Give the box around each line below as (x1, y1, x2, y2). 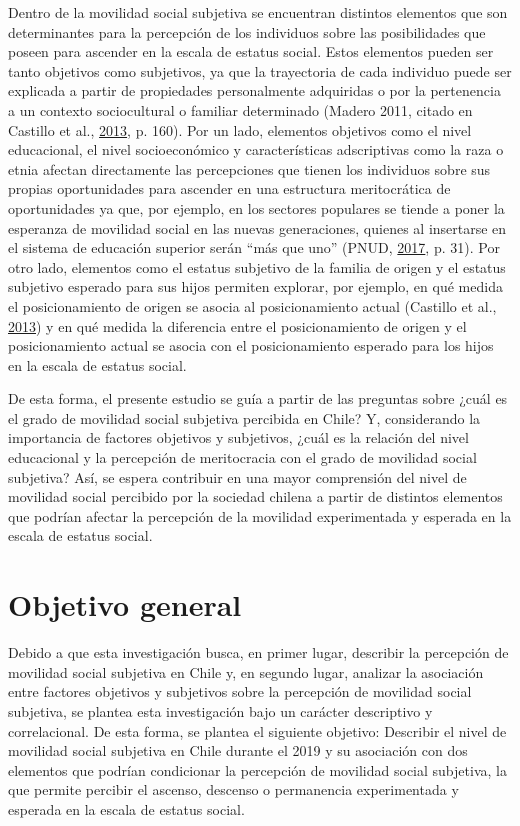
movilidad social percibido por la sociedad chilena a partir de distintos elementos (8, 486, 503, 507)
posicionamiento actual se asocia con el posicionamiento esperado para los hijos (8, 335, 494, 356)
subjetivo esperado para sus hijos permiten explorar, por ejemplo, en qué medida (8, 276, 503, 297)
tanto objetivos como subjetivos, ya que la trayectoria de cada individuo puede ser (8, 60, 512, 81)
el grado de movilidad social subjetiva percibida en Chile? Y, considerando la (8, 407, 481, 428)
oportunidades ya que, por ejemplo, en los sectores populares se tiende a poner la (8, 197, 505, 218)
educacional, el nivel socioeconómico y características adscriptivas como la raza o (8, 139, 504, 160)
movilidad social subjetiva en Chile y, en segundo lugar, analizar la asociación (8, 661, 484, 682)
